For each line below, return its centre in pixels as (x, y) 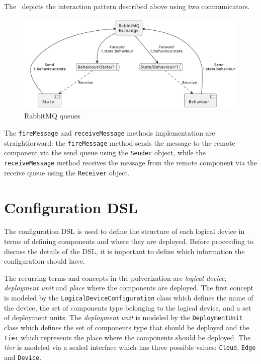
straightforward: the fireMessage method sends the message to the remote (120, 142)
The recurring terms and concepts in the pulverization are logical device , (115, 278)
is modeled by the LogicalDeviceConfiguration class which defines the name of (129, 298)
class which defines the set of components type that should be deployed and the (127, 327)
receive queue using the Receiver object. (67, 172)
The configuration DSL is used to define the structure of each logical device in (124, 231)
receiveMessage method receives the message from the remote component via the (130, 163)
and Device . (23, 357)
